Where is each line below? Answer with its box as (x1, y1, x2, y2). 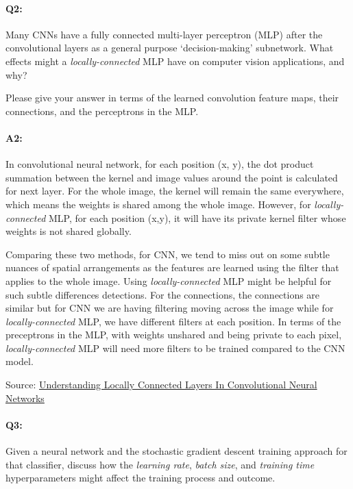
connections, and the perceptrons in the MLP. (5, 103, 199, 118)
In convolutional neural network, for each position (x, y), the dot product (5, 157, 314, 171)
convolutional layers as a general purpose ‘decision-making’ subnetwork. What (5, 40, 334, 55)
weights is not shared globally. (5, 224, 132, 238)
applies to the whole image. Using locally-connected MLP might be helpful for (5, 273, 332, 288)
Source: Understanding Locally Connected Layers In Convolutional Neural (5, 377, 317, 392)
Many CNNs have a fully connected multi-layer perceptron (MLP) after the (5, 27, 323, 41)
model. (5, 354, 34, 368)
